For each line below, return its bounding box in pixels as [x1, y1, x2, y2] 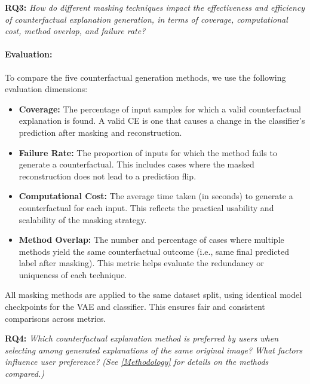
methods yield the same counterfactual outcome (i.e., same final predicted [19, 245, 289, 257]
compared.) [5, 367, 45, 380]
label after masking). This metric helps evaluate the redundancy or [19, 257, 264, 269]
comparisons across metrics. [5, 312, 106, 324]
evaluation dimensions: [5, 83, 88, 95]
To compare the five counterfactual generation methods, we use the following [5, 71, 286, 83]
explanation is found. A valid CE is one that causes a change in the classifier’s [19, 114, 305, 127]
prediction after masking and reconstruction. [19, 126, 182, 138]
